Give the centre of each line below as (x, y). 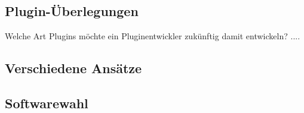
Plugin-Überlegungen (72, 11)
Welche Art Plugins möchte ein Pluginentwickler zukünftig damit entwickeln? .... (153, 36)
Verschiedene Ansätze (73, 68)
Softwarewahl (47, 103)
